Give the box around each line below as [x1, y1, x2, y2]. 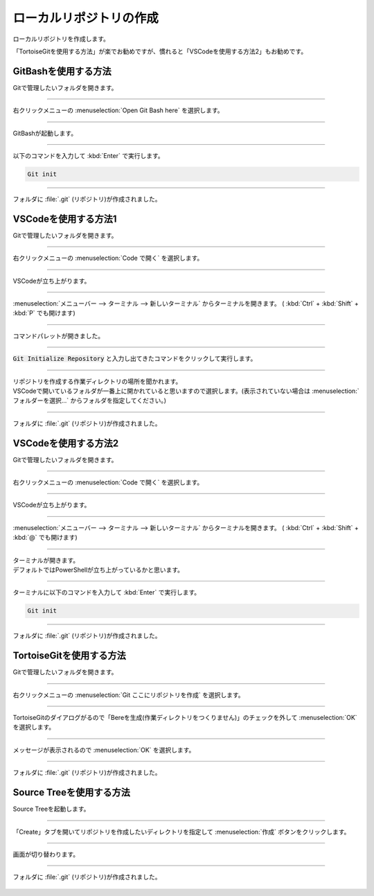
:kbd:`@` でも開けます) [12, 534, 78, 542]
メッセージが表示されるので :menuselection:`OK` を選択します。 [12, 746, 195, 754]
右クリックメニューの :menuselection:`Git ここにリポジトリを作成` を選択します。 [12, 690, 245, 699]
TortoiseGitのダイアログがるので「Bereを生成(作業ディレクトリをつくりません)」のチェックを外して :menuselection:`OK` [12, 714, 357, 722]
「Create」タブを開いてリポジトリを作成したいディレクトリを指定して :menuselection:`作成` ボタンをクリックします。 [12, 827, 350, 836]
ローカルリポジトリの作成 [12, 10, 159, 26]
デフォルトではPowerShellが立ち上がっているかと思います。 [12, 565, 184, 574]
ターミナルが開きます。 [12, 556, 80, 564]
